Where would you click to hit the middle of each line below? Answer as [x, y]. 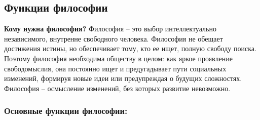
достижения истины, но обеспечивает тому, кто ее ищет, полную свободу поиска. [130, 48]
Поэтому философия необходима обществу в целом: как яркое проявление [118, 58]
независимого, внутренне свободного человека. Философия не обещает [114, 38]
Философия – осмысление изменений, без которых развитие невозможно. [117, 88]
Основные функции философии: [66, 111]
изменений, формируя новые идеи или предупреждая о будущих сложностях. [123, 78]
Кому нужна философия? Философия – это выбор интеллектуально [110, 29]
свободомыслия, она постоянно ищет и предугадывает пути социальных [115, 68]
